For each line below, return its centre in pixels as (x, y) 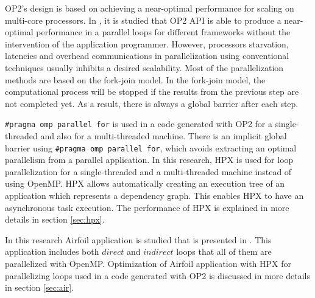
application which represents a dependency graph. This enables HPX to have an (154, 196)
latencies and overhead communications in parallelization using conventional (147, 56)
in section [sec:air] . (39, 287)
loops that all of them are (224, 251)
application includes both (52, 251)
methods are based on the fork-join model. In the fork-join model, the (135, 79)
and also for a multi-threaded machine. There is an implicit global (164, 136)
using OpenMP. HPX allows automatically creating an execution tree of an (145, 183)
